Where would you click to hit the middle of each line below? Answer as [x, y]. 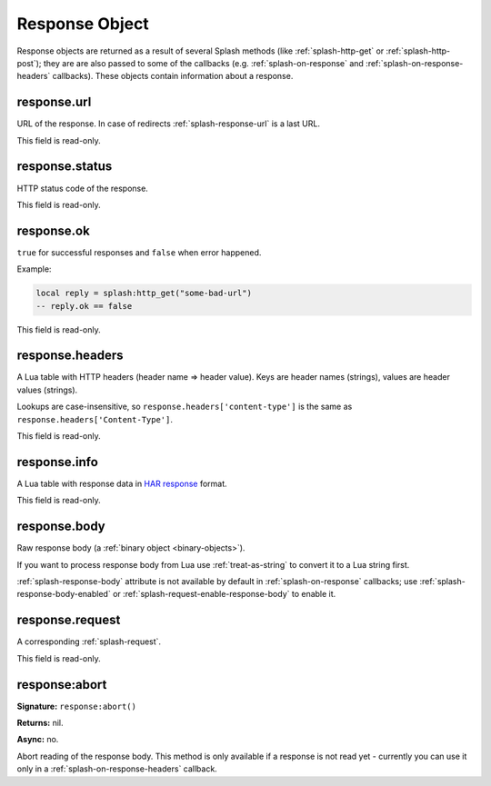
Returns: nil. [40, 723]
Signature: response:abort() [76, 706]
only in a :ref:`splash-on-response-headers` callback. [117, 769]
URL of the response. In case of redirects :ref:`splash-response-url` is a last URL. [168, 124]
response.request [69, 620]
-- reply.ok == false [84, 306]
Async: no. [38, 740]
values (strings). [47, 390]
